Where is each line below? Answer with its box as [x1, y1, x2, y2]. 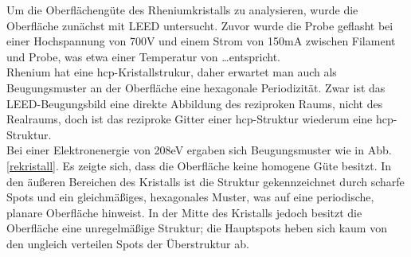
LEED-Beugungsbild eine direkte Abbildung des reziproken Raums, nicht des [6, 95, 383, 111]
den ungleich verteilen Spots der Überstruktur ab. [6, 235, 249, 251]
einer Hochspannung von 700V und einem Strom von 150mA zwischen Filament [6, 33, 396, 49]
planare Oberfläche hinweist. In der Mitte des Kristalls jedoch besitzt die [6, 204, 362, 220]
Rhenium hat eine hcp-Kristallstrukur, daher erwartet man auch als [6, 64, 337, 80]
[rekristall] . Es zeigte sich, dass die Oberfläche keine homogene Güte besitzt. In [6, 157, 392, 173]
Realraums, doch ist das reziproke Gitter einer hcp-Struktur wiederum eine [6, 111, 373, 127]
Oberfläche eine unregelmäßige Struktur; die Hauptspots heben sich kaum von [6, 220, 387, 236]
